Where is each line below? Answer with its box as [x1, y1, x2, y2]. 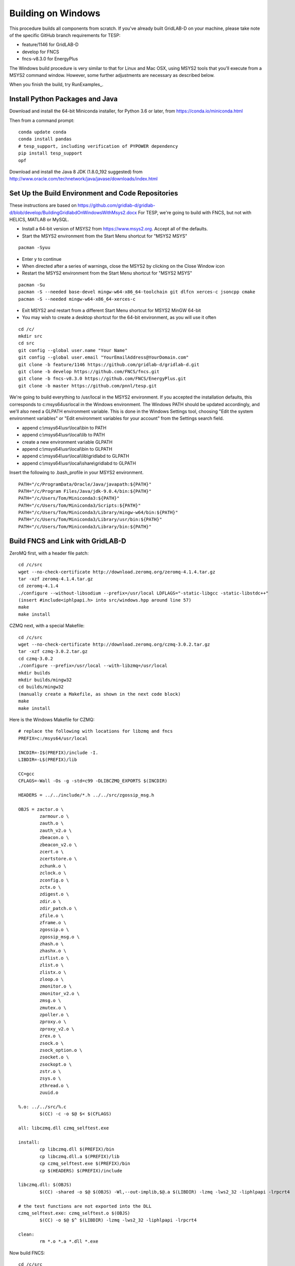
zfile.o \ [39, 913, 64, 919]
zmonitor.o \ [39, 983, 72, 990]
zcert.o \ [39, 849, 64, 854]
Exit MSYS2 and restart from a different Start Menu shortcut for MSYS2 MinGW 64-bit [22, 307, 202, 313]
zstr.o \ [39, 1069, 61, 1075]
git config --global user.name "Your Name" [18, 347, 128, 353]
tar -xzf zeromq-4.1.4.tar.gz [18, 576, 93, 582]
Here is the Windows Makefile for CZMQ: [9, 717, 95, 723]
